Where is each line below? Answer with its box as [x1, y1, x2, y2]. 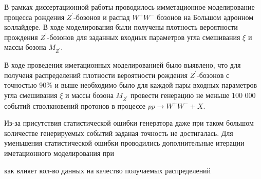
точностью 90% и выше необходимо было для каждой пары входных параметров [4, 79, 257, 90]
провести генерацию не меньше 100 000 [130, 89, 256, 100]
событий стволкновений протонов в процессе [4, 100, 145, 111]
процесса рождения [4, 11, 65, 22]
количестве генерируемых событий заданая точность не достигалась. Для [4, 127, 233, 138]
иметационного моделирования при [4, 148, 115, 158]
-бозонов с [197, 69, 230, 80]
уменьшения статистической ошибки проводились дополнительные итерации [4, 137, 245, 148]
